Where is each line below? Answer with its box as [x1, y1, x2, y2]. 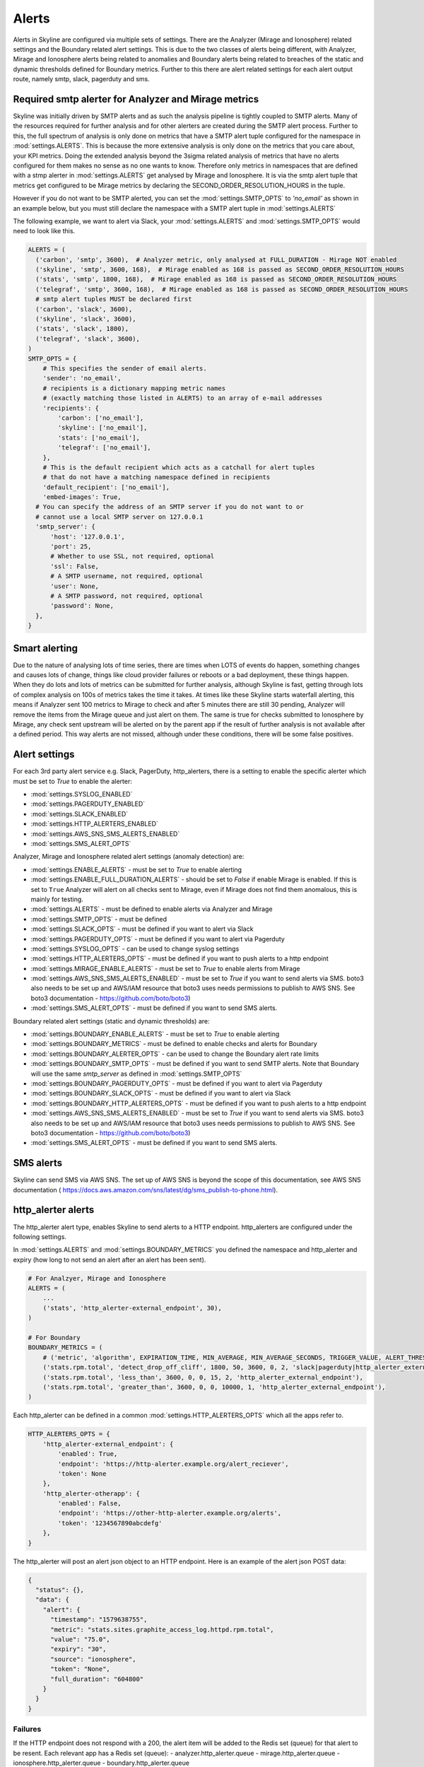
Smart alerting [13, 642, 78, 654]
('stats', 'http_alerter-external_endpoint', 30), [42, 1304, 222, 1312]
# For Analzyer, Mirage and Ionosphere [28, 1274, 166, 1282]
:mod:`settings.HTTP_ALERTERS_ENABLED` [30, 820, 159, 828]
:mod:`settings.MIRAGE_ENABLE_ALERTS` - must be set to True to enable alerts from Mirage [30, 964, 300, 973]
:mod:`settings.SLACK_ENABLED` [30, 809, 129, 818]
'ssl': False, [50, 562, 99, 570]
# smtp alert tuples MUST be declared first [35, 295, 192, 303]
